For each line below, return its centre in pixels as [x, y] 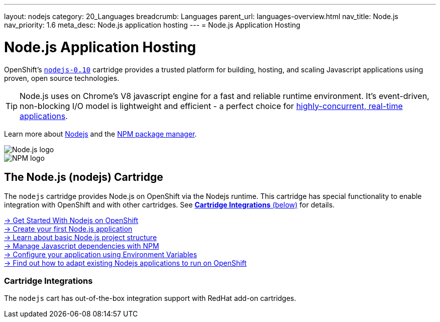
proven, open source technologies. [62, 78]
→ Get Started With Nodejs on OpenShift [71, 221]
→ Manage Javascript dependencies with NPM [82, 246]
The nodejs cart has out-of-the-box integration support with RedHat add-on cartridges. [150, 298]
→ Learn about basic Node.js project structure [81, 238]
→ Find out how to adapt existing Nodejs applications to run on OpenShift [125, 263]
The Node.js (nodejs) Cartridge [84, 177]
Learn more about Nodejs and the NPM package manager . [100, 134]
